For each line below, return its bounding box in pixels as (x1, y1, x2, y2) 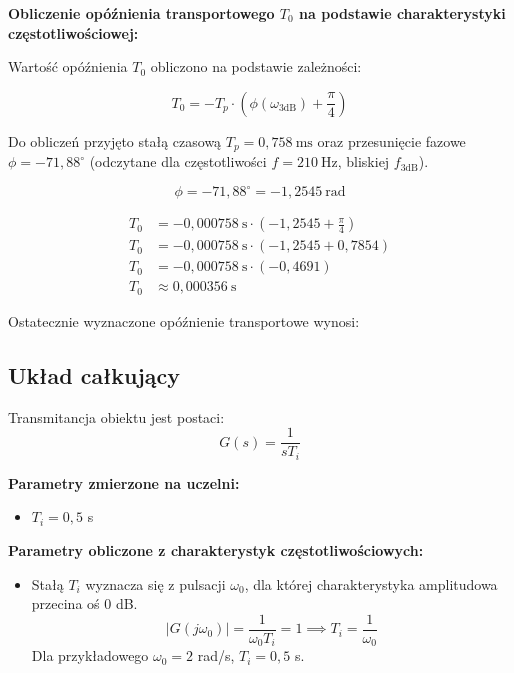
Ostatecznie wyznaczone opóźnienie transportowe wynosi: (8, 310, 360, 331)
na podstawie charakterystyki (299, 3, 506, 23)
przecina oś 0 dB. (31, 593, 138, 614)
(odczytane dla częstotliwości (89, 151, 267, 172)
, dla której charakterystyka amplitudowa (244, 573, 498, 594)
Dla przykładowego (31, 645, 149, 666)
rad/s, (197, 645, 235, 666)
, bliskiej (337, 151, 390, 172)
